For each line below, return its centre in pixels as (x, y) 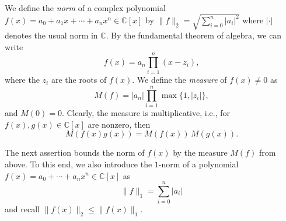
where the (22, 80)
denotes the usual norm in (51, 35)
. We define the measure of (179, 80)
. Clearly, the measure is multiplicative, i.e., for (146, 113)
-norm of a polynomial (198, 164)
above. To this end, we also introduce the (79, 164)
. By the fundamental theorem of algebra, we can (194, 35)
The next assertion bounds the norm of (75, 152)
